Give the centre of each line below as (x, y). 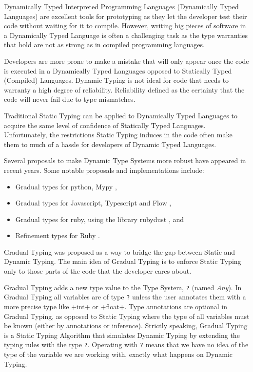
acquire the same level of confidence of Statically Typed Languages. (105, 125)
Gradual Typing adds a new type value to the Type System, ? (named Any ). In (123, 287)
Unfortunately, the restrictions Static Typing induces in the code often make (118, 135)
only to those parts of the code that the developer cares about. (98, 271)
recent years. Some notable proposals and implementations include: (104, 170)
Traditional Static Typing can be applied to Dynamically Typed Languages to (121, 115)
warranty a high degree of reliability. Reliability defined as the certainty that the (124, 89)
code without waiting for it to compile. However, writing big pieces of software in (125, 26)
